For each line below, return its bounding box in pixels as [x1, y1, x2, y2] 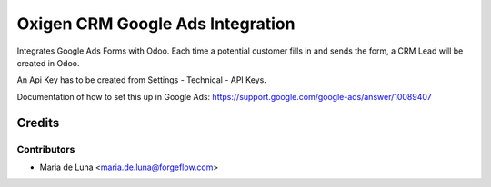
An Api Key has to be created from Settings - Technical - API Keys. [16, 74, 267, 85]
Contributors [16, 143, 75, 155]
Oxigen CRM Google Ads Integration [16, 14, 296, 34]
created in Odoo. [16, 57, 81, 68]
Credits [16, 114, 60, 131]
